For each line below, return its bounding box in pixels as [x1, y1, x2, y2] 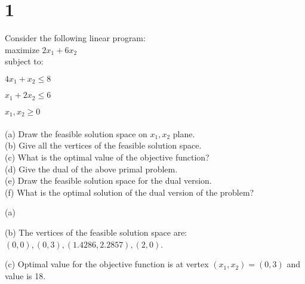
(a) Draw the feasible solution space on [5, 127, 147, 140]
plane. [172, 127, 195, 140]
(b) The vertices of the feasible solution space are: [5, 226, 187, 239]
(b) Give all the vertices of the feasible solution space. [5, 139, 202, 152]
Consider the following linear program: [5, 32, 146, 44]
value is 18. [5, 269, 46, 282]
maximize [5, 43, 39, 55]
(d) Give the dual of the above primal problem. [5, 162, 178, 175]
